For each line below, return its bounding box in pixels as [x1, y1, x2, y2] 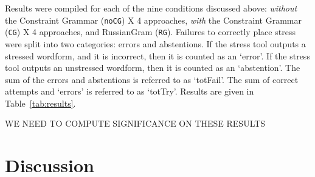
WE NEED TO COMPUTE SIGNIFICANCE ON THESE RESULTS [5, 117, 266, 130]
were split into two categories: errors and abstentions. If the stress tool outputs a [5, 37, 306, 50]
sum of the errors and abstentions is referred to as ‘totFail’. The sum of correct [5, 73, 299, 85]
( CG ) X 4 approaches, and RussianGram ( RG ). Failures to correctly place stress [5, 25, 296, 38]
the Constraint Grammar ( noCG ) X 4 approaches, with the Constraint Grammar [5, 13, 302, 26]
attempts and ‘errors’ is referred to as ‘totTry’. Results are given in [5, 85, 254, 98]
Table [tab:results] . [5, 96, 76, 109]
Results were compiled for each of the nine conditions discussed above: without [5, 2, 297, 14]
